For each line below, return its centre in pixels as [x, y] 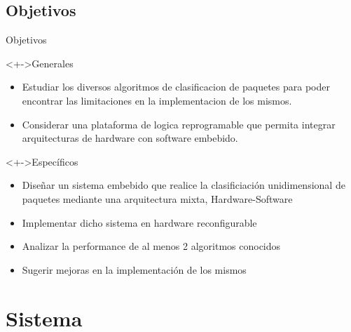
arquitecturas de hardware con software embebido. [130, 138]
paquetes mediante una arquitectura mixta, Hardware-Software [157, 198]
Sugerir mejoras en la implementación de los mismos [134, 269]
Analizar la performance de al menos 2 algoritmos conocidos [151, 246]
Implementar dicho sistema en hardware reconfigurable [139, 222]
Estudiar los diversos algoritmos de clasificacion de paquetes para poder [176, 87]
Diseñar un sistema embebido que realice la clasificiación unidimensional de [184, 185]
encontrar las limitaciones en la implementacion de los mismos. [157, 100]
